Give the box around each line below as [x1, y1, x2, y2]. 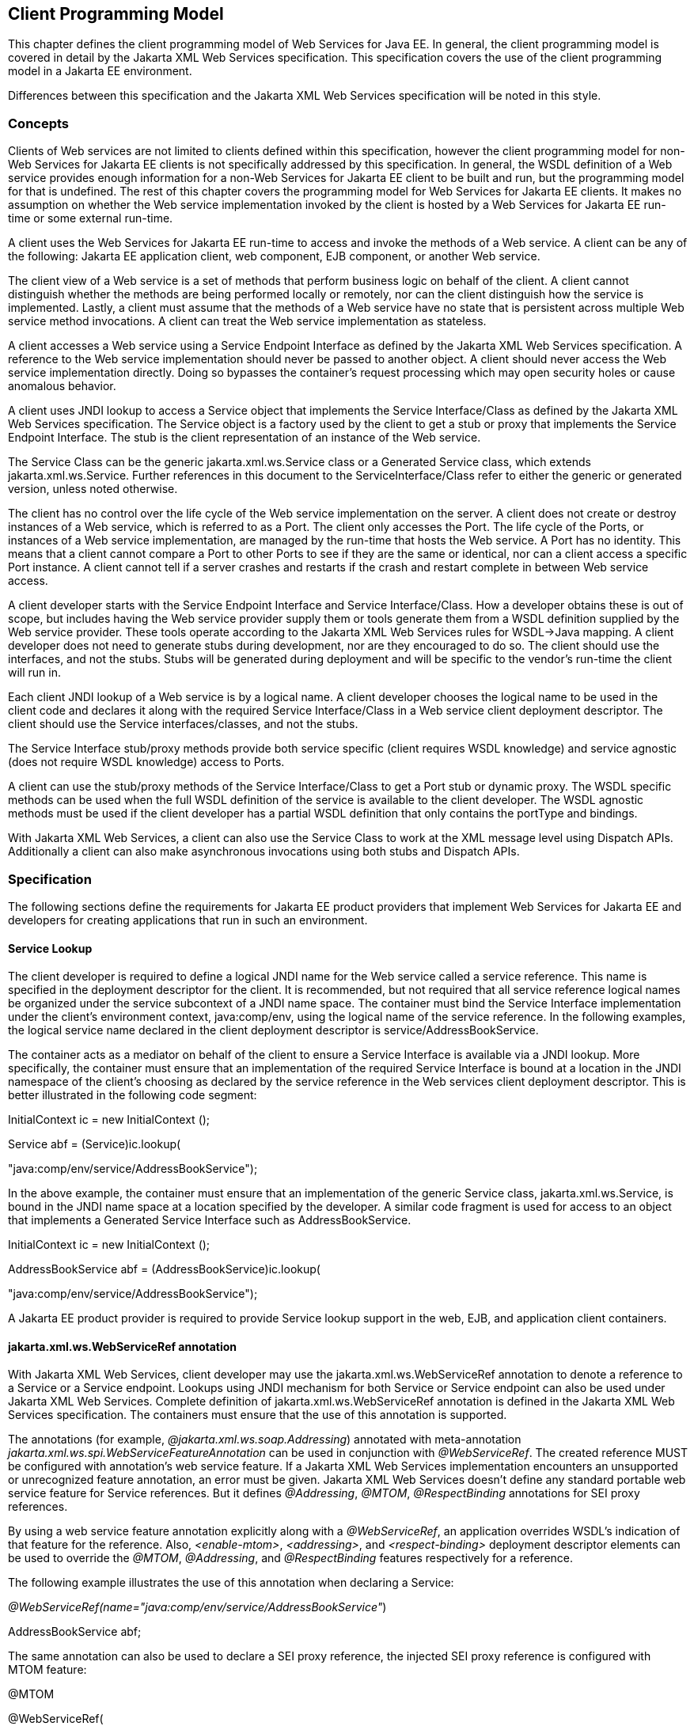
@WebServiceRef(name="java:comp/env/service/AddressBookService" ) [8, 1600, 387, 1614]
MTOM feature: [8, 1663, 87, 1677]
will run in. [8, 666, 62, 680]
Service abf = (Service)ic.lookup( [8, 1137, 181, 1151]
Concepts [8, 115, 70, 131]
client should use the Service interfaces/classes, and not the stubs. [8, 717, 358, 731]
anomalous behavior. [8, 379, 116, 393]
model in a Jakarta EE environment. [8, 64, 192, 78]
